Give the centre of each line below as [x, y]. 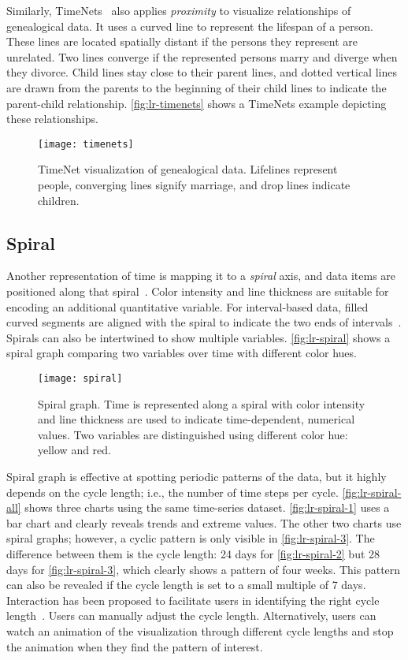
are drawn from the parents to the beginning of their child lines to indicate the [197, 87]
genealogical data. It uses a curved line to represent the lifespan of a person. [190, 26]
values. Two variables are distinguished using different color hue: [193, 434]
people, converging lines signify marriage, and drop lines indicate [194, 185]
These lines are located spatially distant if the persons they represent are [182, 41]
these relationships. [52, 119]
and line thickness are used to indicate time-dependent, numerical [197, 419]
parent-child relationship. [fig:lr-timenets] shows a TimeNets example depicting [197, 103]
